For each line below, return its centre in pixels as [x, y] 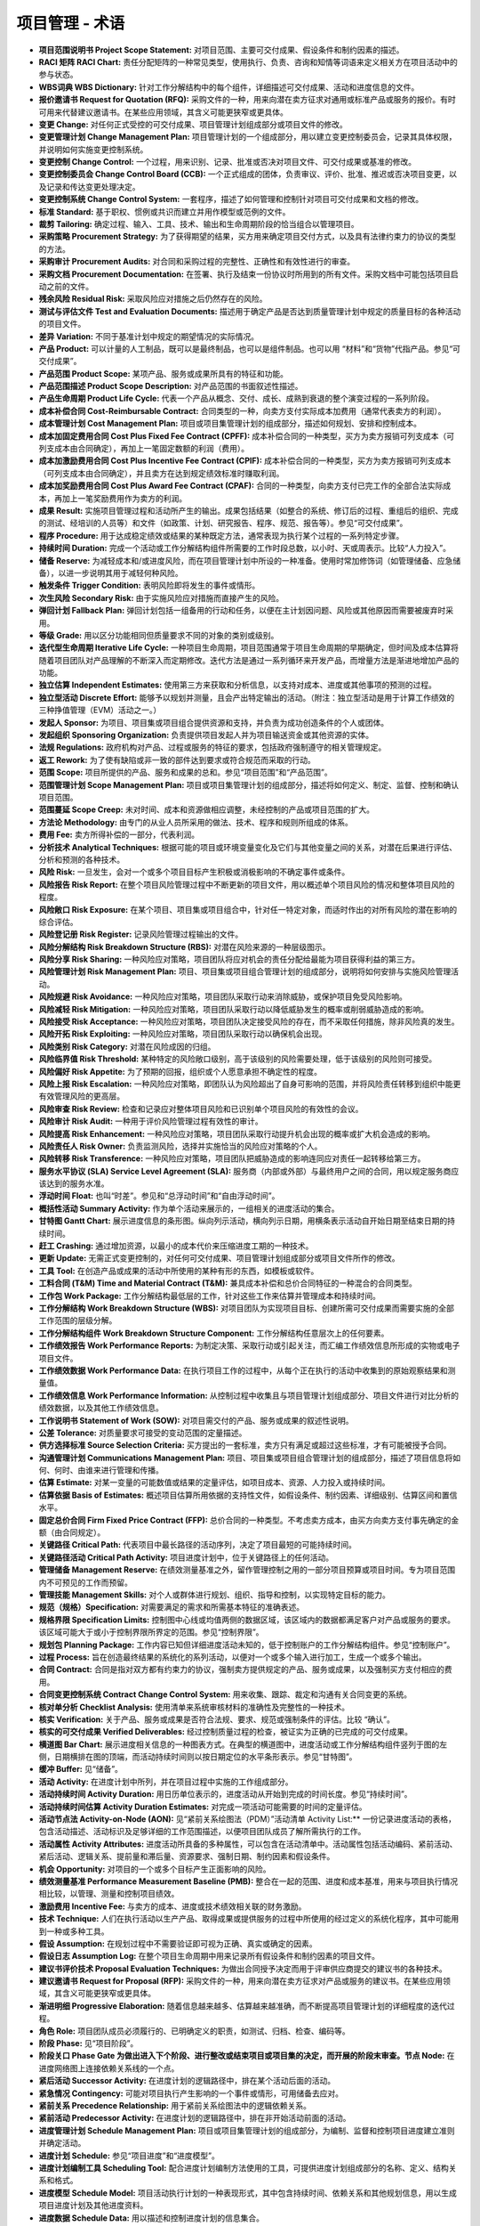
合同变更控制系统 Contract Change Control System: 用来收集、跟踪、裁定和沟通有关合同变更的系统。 [225, 1694]
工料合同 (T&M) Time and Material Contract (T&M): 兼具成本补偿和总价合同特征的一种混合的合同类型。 [228, 1283]
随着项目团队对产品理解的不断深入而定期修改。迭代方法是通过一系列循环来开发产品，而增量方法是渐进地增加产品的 [249, 660]
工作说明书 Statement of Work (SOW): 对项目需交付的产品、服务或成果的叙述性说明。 [196, 1420]
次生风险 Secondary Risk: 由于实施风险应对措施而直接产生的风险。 [161, 597]
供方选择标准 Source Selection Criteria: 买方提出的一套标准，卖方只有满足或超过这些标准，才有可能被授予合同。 [245, 1445]
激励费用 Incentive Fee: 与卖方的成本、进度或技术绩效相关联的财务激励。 [172, 1906]
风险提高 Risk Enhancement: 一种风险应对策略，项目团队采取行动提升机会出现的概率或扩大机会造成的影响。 [237, 1133]
